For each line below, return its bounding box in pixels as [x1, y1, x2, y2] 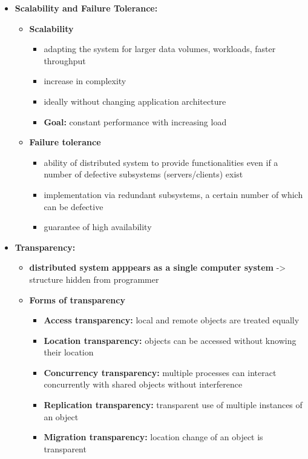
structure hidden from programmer [29, 272, 159, 285]
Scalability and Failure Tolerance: [15, 2, 158, 14]
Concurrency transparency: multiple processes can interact [44, 366, 277, 378]
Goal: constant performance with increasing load [44, 115, 227, 128]
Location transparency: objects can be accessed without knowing [44, 334, 297, 346]
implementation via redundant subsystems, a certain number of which [44, 188, 303, 200]
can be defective [44, 200, 103, 213]
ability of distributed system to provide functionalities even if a [44, 156, 278, 168]
